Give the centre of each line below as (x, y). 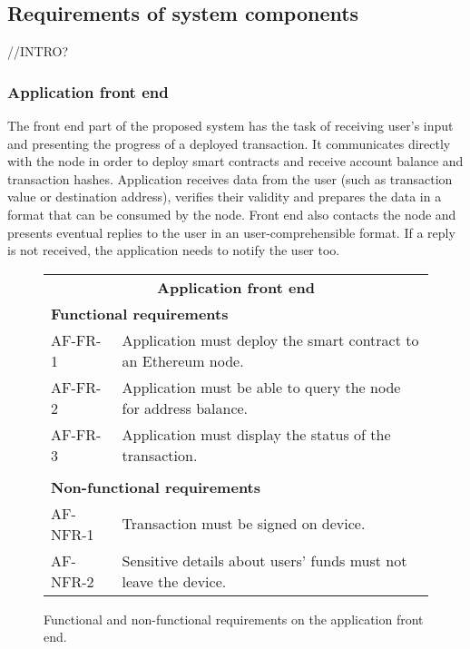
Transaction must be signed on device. (244, 524)
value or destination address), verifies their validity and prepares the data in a (225, 197)
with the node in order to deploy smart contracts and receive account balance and (235, 161)
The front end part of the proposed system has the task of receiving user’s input (230, 126)
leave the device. (174, 581)
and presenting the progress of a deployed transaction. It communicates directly (229, 143)
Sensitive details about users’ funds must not (264, 560)
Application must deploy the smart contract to (270, 339)
